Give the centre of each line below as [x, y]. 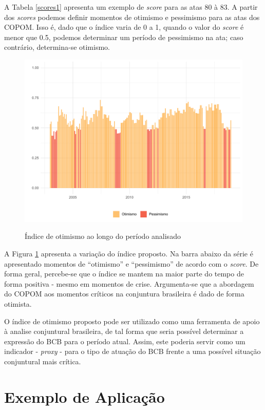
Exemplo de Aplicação [84, 396]
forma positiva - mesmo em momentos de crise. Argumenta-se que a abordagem [129, 283]
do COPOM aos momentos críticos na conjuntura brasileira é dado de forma [124, 294]
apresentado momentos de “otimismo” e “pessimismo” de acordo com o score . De [131, 263]
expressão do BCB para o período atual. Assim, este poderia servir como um [125, 341]
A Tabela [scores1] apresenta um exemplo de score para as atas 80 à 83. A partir [131, 7]
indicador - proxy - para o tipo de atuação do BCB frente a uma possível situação [132, 351]
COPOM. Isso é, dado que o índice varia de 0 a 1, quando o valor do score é [124, 27]
